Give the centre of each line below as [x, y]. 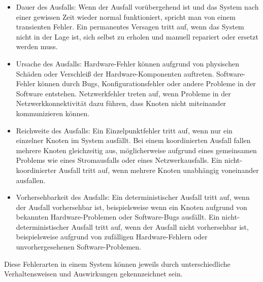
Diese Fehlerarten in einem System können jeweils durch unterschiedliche [117, 263]
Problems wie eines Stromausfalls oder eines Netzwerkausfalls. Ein [119, 160]
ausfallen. [31, 180]
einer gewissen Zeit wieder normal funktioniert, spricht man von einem [126, 16]
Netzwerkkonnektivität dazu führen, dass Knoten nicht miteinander [121, 103]
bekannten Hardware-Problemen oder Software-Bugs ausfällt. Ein [118, 217]
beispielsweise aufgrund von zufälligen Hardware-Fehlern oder [112, 237]
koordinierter [36, 170]
